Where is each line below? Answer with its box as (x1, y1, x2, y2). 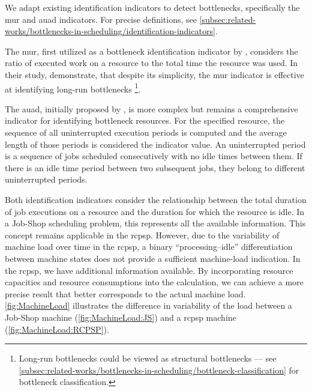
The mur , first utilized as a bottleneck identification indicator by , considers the (5, 44, 298, 57)
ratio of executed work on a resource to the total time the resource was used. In (5, 56, 298, 69)
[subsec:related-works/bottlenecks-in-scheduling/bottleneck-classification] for (19, 363, 299, 376)
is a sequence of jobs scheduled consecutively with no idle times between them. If (5, 150, 302, 162)
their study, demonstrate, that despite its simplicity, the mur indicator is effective (5, 68, 304, 80)
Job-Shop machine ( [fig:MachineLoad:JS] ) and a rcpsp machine (5, 311, 236, 323)
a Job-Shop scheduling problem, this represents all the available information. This (5, 217, 306, 229)
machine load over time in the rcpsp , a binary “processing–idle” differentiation (5, 240, 293, 253)
